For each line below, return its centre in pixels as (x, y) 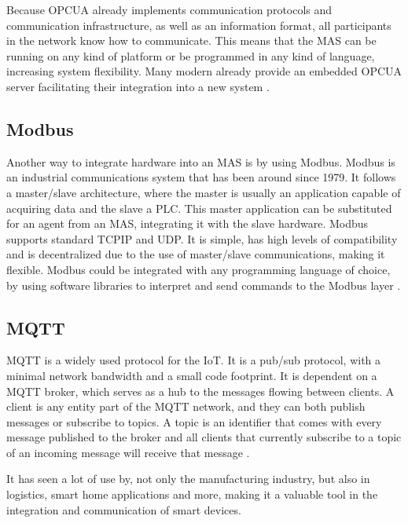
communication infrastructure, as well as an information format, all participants (199, 25)
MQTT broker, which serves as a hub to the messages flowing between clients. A (200, 391)
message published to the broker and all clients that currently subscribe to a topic (204, 437)
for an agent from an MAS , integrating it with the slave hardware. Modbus (187, 223)
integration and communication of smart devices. (124, 509)
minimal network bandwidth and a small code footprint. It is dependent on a (192, 375)
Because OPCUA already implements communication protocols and (169, 9)
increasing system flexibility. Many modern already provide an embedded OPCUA (204, 71)
